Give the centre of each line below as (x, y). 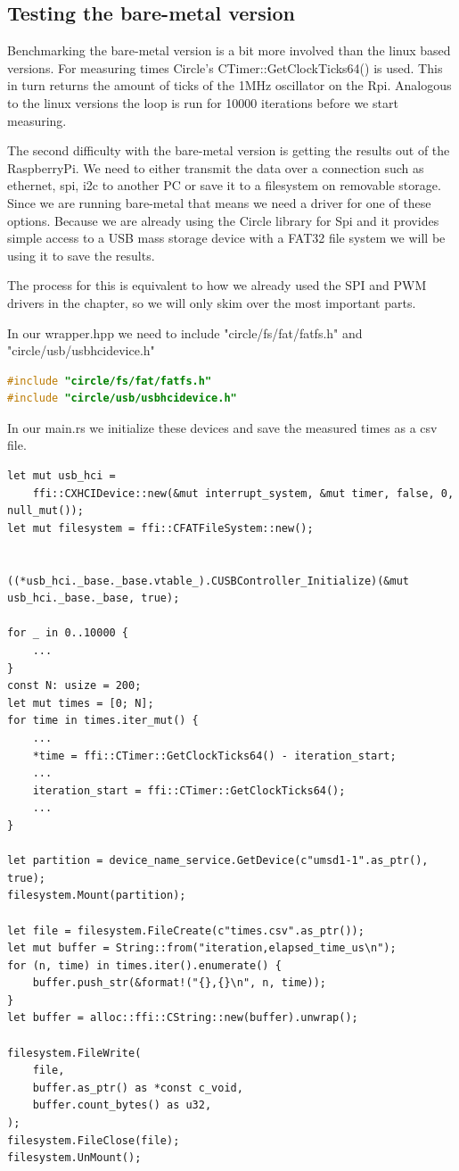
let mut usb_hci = (61, 476)
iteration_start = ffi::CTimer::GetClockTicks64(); (189, 790)
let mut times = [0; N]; (81, 703)
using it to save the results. (81, 255)
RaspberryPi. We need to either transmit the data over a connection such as (216, 167)
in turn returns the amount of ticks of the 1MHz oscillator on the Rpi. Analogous (229, 85)
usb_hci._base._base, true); (94, 598)
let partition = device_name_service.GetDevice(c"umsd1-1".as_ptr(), (218, 861)
